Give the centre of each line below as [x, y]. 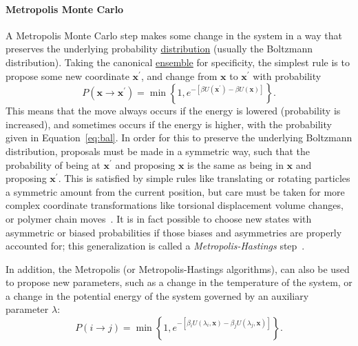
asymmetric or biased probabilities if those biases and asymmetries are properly [174, 232]
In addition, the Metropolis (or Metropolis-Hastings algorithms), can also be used [178, 268]
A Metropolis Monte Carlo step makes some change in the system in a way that [174, 35]
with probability [287, 75]
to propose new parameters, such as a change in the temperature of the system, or [179, 282]
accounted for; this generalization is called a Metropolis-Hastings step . [155, 246]
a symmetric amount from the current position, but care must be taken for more [175, 191]
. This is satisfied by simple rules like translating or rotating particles [204, 178]
